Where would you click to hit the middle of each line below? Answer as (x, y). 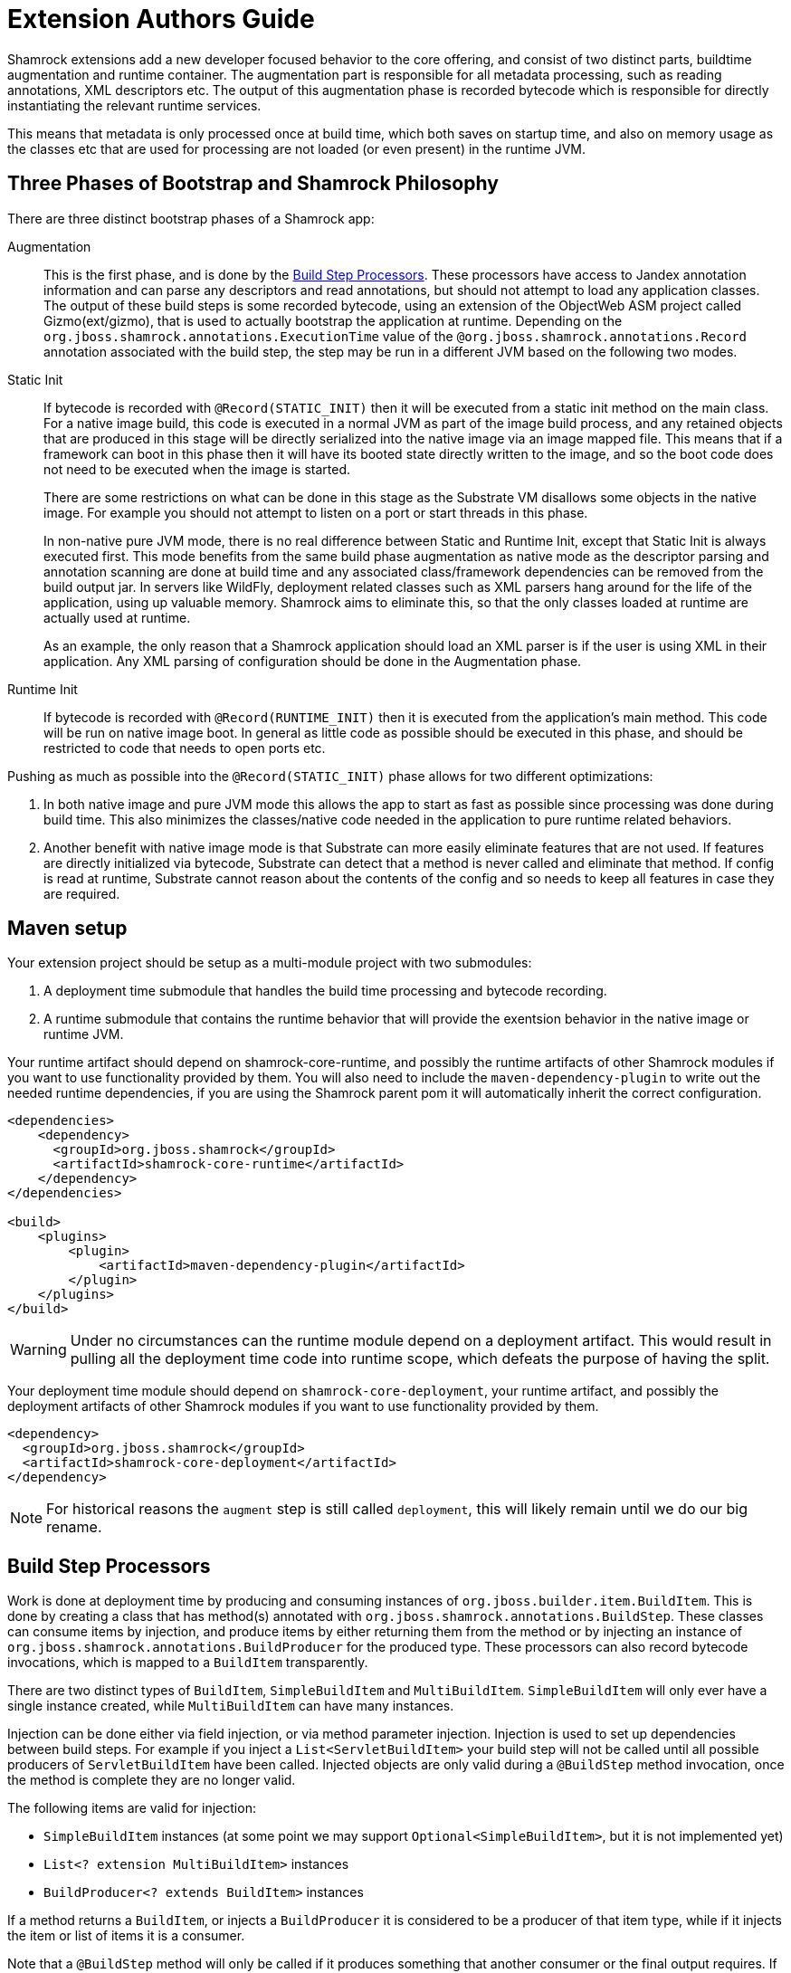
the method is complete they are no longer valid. (152, 1780)
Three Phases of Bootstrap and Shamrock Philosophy (253, 184)
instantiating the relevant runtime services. (134, 105)
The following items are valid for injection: (132, 1808)
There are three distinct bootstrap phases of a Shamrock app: (191, 218)
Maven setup (67, 929)
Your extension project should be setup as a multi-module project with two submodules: (270, 963)
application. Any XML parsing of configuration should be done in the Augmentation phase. (313, 661)
